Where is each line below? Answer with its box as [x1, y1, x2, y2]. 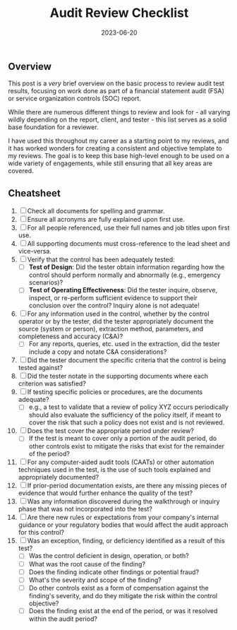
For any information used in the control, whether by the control [27, 309, 210, 319]
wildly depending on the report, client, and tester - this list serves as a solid [8, 115, 227, 124]
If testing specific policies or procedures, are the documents [27, 388, 203, 396]
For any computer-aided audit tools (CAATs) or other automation [27, 458, 214, 467]
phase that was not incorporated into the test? [18, 505, 152, 513]
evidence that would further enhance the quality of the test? [18, 489, 193, 497]
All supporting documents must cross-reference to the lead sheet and [27, 239, 231, 248]
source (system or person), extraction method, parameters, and [18, 325, 204, 333]
